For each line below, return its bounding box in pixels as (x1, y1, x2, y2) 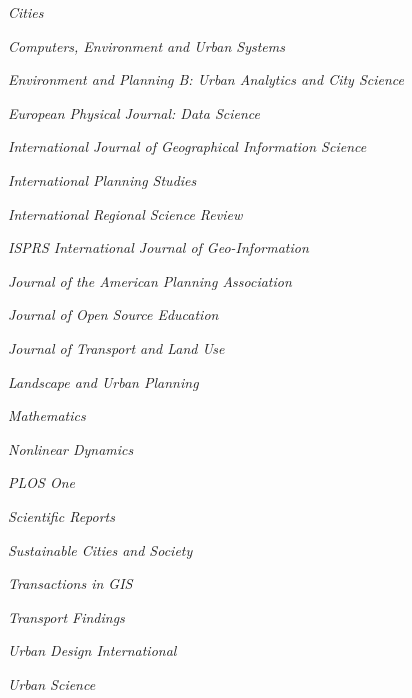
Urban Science (8, 673, 96, 694)
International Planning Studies (8, 169, 197, 190)
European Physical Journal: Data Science (8, 102, 260, 123)
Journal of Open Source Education (8, 304, 219, 325)
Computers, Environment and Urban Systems (8, 35, 285, 56)
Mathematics (8, 405, 86, 426)
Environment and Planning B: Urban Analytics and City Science (8, 69, 405, 90)
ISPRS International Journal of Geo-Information (8, 237, 309, 258)
